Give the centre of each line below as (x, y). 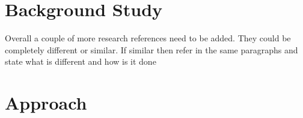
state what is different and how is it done (81, 61)
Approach (46, 103)
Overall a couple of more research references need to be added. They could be (148, 38)
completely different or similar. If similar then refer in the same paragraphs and (151, 49)
